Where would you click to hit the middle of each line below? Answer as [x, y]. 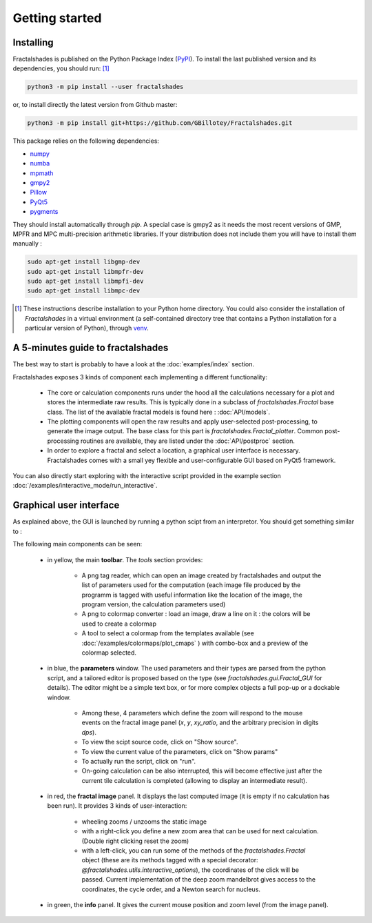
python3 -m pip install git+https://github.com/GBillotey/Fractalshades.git [160, 123]
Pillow [39, 192]
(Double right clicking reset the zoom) [135, 841]
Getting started [57, 18]
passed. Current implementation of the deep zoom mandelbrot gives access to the [199, 880]
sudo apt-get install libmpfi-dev [85, 281]
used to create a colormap [119, 624]
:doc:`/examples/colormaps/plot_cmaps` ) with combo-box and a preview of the [195, 643]
